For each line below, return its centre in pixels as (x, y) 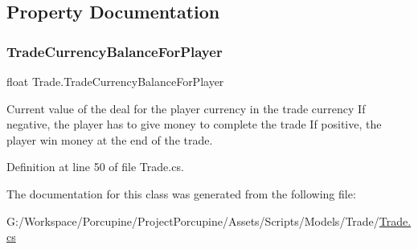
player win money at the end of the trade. (110, 139)
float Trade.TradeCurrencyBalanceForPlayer (115, 81)
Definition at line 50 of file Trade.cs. (95, 167)
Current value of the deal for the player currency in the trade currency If (186, 108)
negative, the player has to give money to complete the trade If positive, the (194, 124)
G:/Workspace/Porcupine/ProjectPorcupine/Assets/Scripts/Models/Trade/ (193, 220)
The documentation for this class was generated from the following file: (181, 193)
